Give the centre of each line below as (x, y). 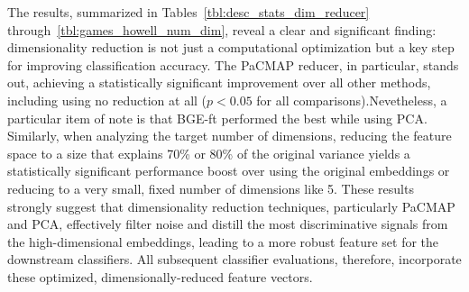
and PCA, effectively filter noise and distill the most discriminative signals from (228, 224)
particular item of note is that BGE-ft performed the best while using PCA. (217, 118)
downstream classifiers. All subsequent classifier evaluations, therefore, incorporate (234, 259)
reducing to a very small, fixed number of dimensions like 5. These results (211, 188)
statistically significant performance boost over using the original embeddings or (229, 171)
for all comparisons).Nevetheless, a (352, 100)
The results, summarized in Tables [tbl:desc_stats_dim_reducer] (189, 12)
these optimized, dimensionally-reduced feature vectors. (160, 276)
